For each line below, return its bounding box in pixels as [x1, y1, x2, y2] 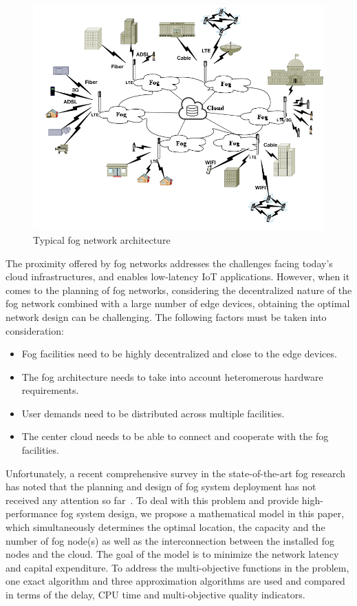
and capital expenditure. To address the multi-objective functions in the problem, [6, 560, 349, 574]
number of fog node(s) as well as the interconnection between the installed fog [6, 533, 334, 547]
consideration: [6, 323, 64, 337]
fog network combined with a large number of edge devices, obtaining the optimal [6, 296, 350, 311]
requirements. [21, 383, 79, 397]
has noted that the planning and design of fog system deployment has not [6, 479, 316, 494]
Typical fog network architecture [33, 232, 171, 247]
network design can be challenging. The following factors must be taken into [6, 309, 327, 324]
